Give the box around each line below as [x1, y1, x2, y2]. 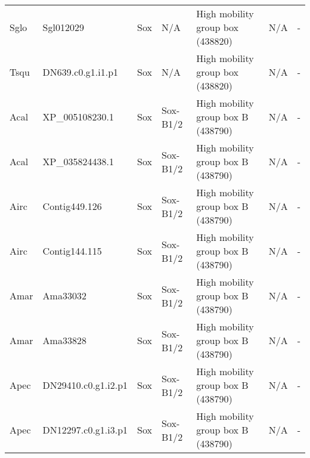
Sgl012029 [42, 20, 84, 34]
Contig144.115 [42, 244, 102, 258]
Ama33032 [42, 289, 86, 302]
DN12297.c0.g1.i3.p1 [42, 423, 128, 437]
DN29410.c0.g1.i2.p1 [42, 378, 128, 392]
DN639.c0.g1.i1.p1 [42, 65, 119, 79]
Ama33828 [42, 333, 86, 347]
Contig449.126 [42, 199, 102, 213]
